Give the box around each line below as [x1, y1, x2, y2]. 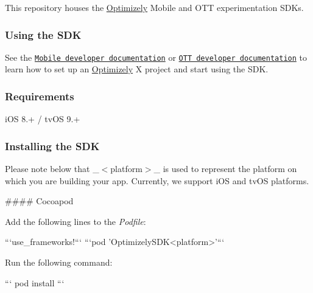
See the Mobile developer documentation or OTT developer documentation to [5, 50, 307, 63]
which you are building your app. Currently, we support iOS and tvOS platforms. [5, 174, 309, 187]
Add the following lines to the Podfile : [5, 215, 146, 227]
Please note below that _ [5, 162, 99, 175]
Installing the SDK [5, 138, 100, 153]
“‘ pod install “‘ [5, 276, 65, 289]
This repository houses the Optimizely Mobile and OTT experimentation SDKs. [5, 1, 304, 13]
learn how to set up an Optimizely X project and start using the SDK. [5, 63, 269, 75]
